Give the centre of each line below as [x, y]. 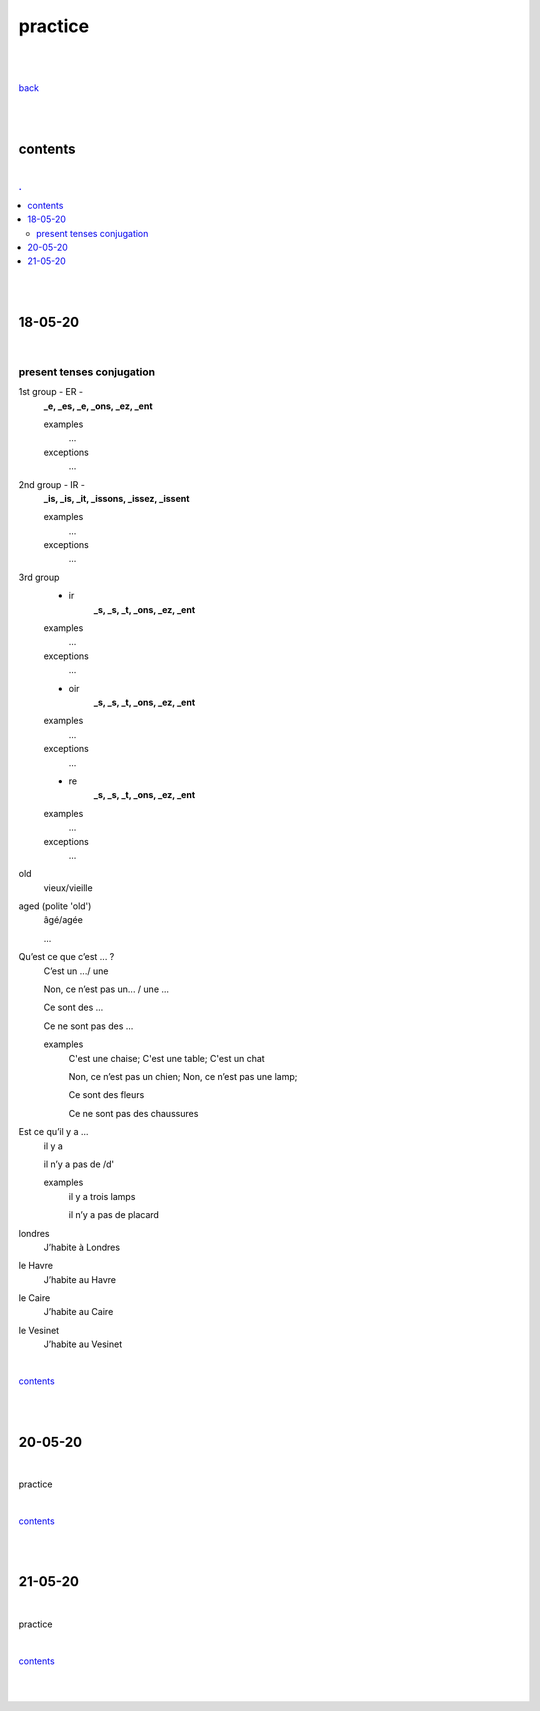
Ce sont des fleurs [106, 1095]
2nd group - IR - [51, 484]
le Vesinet [39, 1330]
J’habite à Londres [81, 1247]
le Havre [36, 1266]
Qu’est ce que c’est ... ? [66, 957]
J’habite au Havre [80, 1279]
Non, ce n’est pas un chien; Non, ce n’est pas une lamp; [183, 1076]
